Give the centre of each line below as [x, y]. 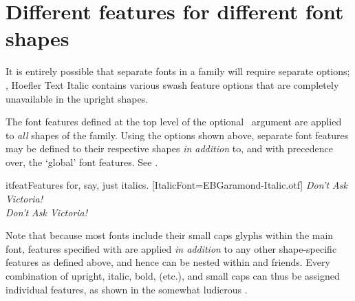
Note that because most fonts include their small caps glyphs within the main [170, 235]
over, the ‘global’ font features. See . [82, 162]
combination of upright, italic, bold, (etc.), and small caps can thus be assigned [173, 276]
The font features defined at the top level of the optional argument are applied [174, 122]
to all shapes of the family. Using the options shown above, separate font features [177, 135]
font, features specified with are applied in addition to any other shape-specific [171, 248]
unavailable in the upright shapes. [77, 98]
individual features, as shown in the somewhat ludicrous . [127, 289]
